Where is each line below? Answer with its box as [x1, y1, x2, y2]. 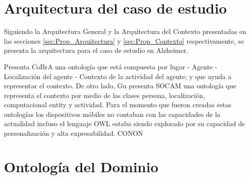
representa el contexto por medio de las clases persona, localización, [4, 90, 205, 100]
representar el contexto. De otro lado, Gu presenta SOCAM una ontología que [4, 81, 236, 91]
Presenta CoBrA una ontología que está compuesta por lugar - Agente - [4, 61, 217, 71]
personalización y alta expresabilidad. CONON [4, 128, 143, 138]
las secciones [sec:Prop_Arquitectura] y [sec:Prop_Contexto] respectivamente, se [4, 35, 244, 46]
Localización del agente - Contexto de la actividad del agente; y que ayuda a [4, 71, 232, 81]
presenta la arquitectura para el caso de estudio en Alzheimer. [4, 45, 188, 55]
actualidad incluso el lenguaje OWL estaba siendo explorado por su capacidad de [4, 118, 245, 129]
